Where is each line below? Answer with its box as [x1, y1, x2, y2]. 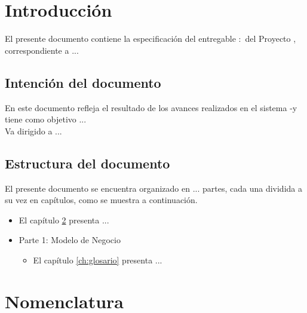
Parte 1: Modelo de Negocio [19, 234, 121, 246]
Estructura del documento [5, 154, 170, 172]
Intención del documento [5, 73, 161, 91]
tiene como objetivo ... [5, 113, 87, 125]
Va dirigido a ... [5, 124, 62, 137]
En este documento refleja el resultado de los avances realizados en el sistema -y [5, 101, 297, 113]
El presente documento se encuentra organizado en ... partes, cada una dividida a [5, 182, 302, 194]
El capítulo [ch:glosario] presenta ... [33, 253, 162, 266]
